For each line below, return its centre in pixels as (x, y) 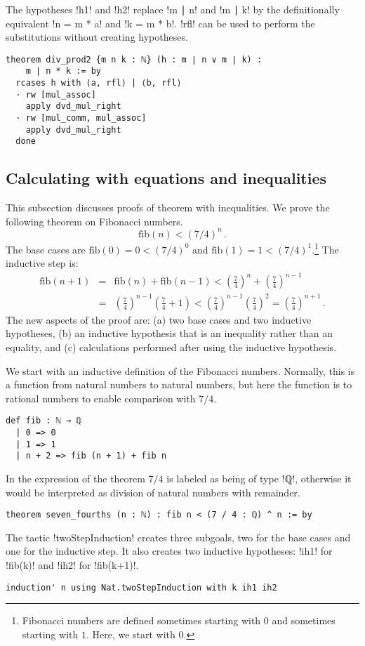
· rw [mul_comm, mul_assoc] (81, 118)
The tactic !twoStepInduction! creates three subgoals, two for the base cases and (178, 537)
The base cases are (46, 249)
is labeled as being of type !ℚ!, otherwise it (259, 479)
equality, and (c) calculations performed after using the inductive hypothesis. (171, 347)
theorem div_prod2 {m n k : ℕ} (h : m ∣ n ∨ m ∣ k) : (134, 59)
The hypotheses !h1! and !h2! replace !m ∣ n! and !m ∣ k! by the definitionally (173, 9)
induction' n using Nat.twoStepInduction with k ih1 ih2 (141, 587)
